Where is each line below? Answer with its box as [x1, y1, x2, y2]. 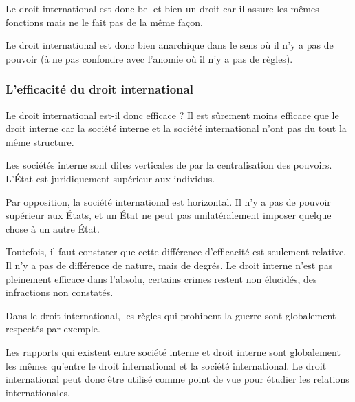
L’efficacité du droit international [6, 81, 193, 98]
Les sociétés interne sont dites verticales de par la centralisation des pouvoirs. [6, 158, 332, 172]
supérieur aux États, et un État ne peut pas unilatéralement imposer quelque [6, 208, 332, 222]
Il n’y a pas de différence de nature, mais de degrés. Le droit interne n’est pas [6, 257, 333, 272]
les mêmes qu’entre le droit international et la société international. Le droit [6, 358, 327, 372]
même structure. [6, 134, 74, 149]
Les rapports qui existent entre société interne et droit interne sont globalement [6, 344, 341, 359]
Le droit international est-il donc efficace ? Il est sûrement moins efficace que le [6, 107, 339, 122]
